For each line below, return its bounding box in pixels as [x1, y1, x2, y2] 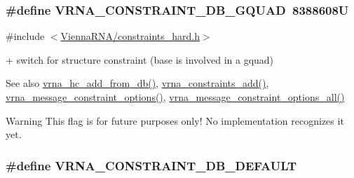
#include [6, 29, 45, 43]
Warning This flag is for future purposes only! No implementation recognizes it [6, 113, 344, 128]
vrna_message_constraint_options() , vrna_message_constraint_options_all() [6, 90, 345, 104]
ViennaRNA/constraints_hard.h [60, 29, 200, 43]
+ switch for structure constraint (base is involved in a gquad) [6, 52, 274, 67]
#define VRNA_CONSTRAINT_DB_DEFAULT [6, 156, 297, 174]
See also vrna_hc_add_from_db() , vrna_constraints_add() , [6, 76, 269, 90]
